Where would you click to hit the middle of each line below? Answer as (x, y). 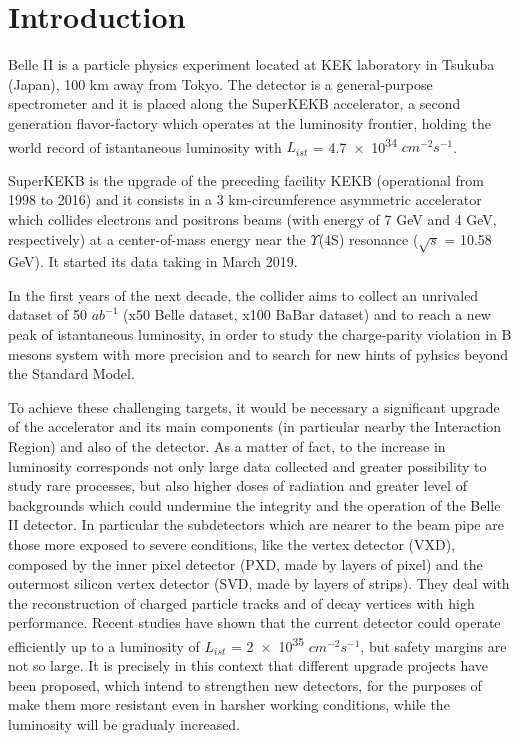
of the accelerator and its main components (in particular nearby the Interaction (255, 426)
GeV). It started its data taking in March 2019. (153, 261)
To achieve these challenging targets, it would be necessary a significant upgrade (254, 406)
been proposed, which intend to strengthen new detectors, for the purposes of (245, 684)
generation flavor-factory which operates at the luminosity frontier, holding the (250, 122)
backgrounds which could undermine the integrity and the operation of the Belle (254, 504)
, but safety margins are (433, 645)
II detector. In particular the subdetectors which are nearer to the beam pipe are (256, 524)
